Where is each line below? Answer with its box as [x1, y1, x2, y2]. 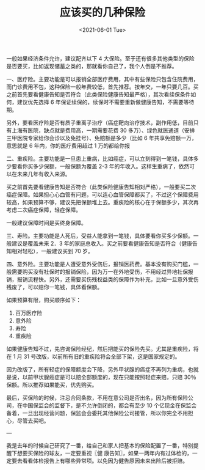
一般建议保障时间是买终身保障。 [6, 219, 87, 226]
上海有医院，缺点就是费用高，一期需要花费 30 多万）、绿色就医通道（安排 [11, 127, 195, 134]
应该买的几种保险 [59, 6, 145, 20]
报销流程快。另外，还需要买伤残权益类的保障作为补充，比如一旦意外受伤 [16, 276, 199, 283]
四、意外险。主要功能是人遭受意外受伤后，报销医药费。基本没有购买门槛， [6, 260, 193, 268]
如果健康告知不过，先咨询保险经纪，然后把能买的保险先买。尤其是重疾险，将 [6, 345, 199, 352]
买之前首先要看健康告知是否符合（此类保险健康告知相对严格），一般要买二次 [6, 183, 196, 190]
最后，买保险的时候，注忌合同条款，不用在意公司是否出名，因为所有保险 [6, 394, 188, 401]
